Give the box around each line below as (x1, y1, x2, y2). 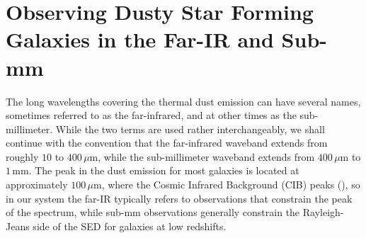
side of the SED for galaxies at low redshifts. (33, 218, 227, 233)
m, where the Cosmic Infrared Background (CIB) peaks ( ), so (93, 177, 360, 192)
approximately (6, 177, 68, 192)
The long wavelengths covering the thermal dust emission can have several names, (6, 93, 361, 108)
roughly (6, 149, 39, 164)
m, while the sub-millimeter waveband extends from (89, 149, 315, 164)
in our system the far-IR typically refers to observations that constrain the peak (6, 191, 353, 205)
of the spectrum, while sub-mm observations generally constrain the (6, 205, 300, 220)
